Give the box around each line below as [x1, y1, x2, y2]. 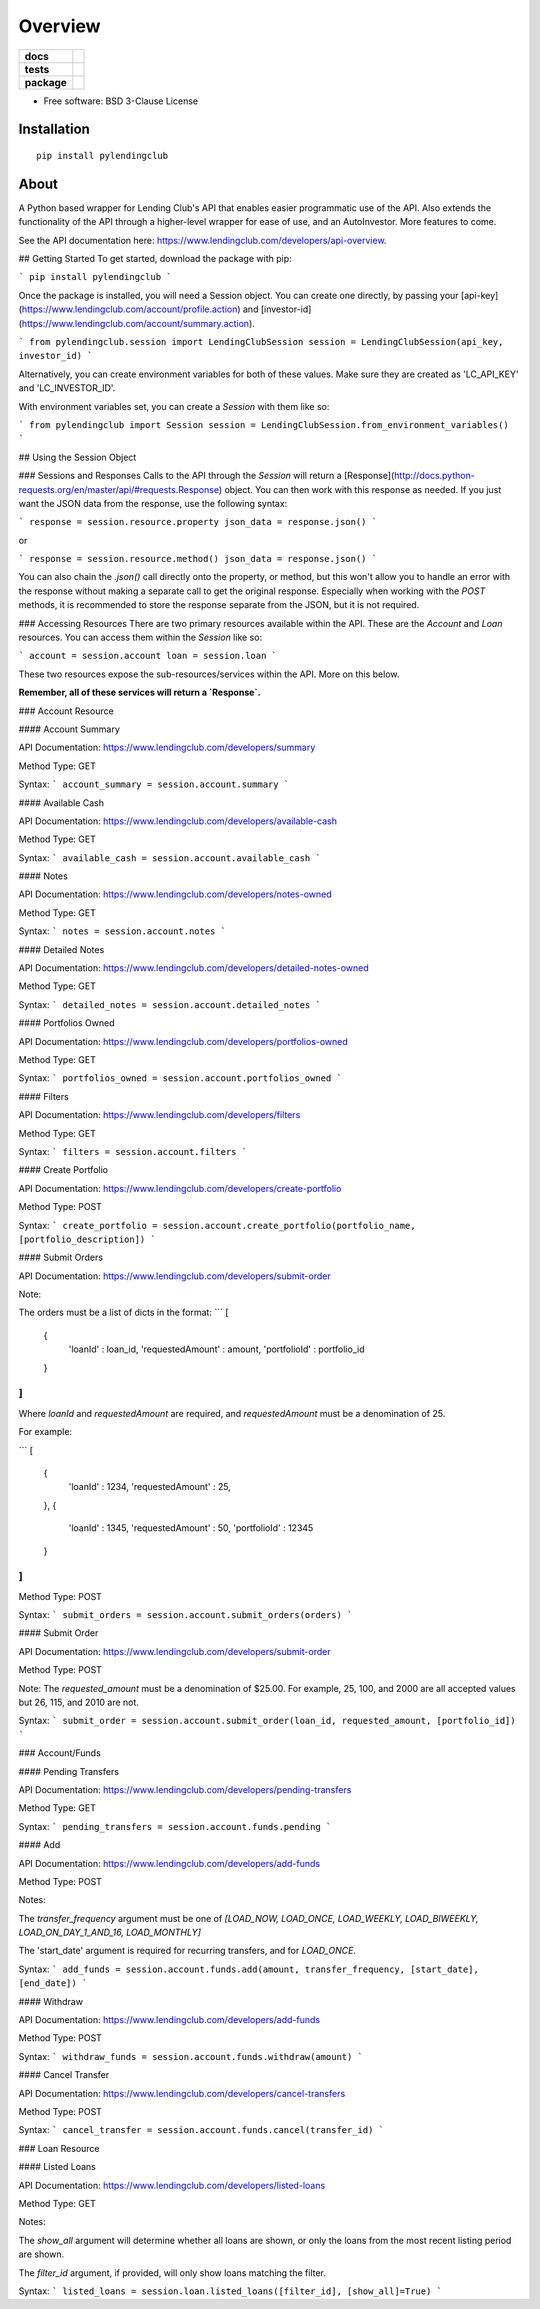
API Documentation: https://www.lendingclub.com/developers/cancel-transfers [18, 2087, 346, 2099]
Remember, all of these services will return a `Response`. [18, 686, 261, 699]
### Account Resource [18, 705, 114, 717]
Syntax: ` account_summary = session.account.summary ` [18, 778, 290, 790]
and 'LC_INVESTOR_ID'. [18, 382, 116, 394]
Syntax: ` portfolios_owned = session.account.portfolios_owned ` [18, 1072, 342, 1084]
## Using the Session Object [18, 451, 137, 463]
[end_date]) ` [18, 1978, 88, 1989]
